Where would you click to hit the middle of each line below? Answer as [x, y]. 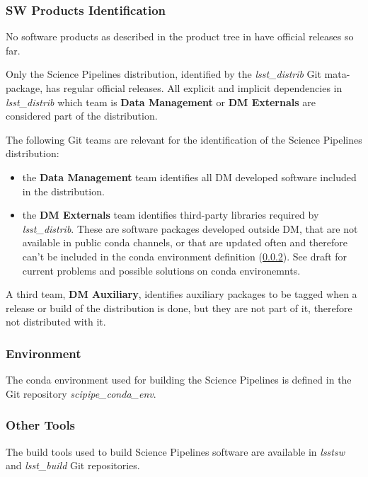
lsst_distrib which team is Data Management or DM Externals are [161, 102]
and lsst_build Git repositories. [73, 465]
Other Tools [41, 425]
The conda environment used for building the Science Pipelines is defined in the [179, 380]
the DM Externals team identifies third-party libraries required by [171, 215]
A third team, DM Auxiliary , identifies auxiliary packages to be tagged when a [182, 294]
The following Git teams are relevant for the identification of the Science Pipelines [184, 139]
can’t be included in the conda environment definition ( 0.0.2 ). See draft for [185, 256]
